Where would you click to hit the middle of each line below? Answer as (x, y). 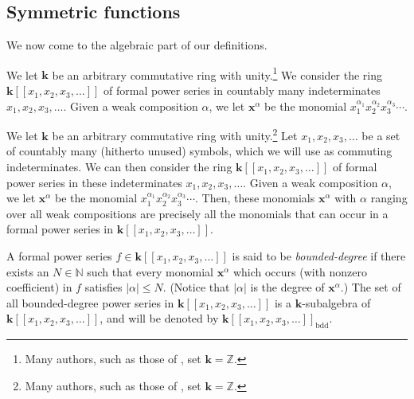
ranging (389, 198)
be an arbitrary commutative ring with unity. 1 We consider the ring (217, 73)
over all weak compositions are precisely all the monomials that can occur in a (197, 213)
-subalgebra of (336, 302)
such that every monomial (150, 271)
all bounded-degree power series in (90, 302)
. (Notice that (196, 287)
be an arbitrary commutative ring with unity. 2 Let (175, 134)
